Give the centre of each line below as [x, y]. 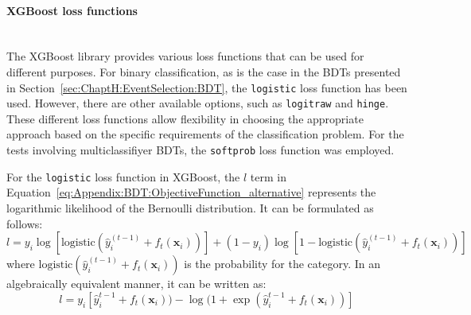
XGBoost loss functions [72, 10]
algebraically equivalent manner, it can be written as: [136, 284]
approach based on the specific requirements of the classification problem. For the [205, 134]
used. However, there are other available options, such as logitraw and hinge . [198, 103]
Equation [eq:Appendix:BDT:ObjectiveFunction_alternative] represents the [191, 192]
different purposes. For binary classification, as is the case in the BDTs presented [204, 71]
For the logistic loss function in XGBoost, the [123, 176]
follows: [25, 223]
